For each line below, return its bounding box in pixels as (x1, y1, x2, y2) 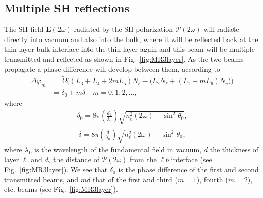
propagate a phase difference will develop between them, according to (4, 63, 220, 74)
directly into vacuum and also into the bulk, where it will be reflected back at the (4, 33, 258, 44)
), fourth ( (196, 174, 228, 184)
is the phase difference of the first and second (118, 164, 259, 175)
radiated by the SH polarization (74, 24, 173, 34)
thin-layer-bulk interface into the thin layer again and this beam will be (4, 44, 227, 54)
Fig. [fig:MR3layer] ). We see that (4, 164, 108, 175)
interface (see (171, 154, 212, 165)
